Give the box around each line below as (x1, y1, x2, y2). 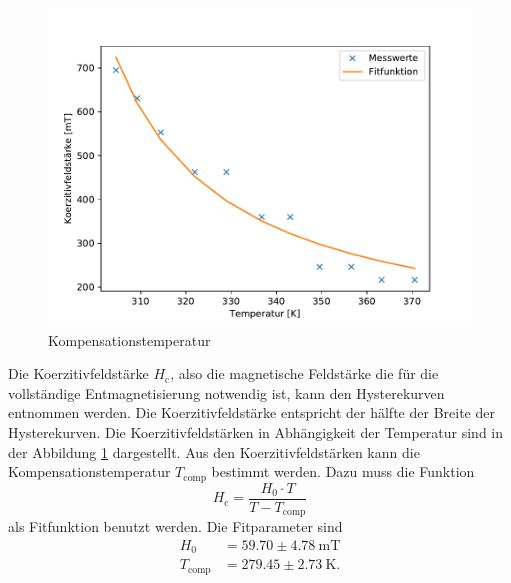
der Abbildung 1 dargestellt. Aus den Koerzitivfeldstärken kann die (8, 441, 420, 462)
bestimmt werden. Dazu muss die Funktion (211, 461, 475, 482)
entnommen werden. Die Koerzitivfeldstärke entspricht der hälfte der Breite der (8, 402, 495, 423)
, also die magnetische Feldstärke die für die (170, 363, 439, 384)
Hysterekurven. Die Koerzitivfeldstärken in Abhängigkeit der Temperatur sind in (8, 421, 504, 442)
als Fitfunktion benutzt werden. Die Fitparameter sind (8, 516, 343, 537)
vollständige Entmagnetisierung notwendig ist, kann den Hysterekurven (8, 382, 445, 403)
